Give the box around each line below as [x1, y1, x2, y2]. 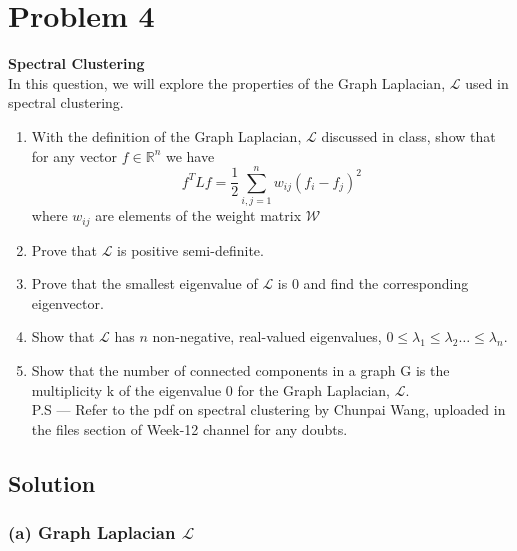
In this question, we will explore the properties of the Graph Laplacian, [8, 72, 446, 93]
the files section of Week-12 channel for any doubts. [31, 418, 348, 439]
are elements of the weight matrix [95, 205, 302, 226]
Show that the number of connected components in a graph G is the [31, 360, 450, 381]
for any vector [31, 145, 118, 166]
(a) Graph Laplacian [8, 520, 176, 545]
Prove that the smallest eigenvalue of [31, 273, 258, 294]
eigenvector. [31, 292, 104, 313]
